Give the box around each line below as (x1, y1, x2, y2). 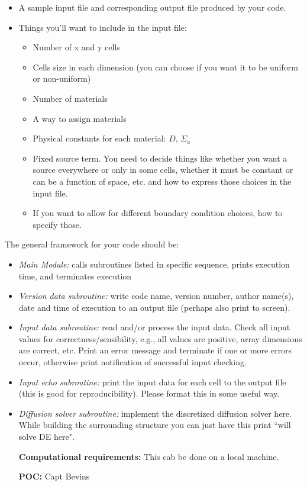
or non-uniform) (33, 72, 91, 85)
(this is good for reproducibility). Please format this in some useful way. (18, 387, 280, 400)
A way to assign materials (33, 112, 127, 124)
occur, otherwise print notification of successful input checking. (18, 356, 247, 368)
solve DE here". (18, 430, 75, 443)
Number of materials (33, 92, 108, 104)
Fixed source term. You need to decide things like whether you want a (33, 152, 287, 164)
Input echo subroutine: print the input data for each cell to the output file (18, 375, 286, 388)
